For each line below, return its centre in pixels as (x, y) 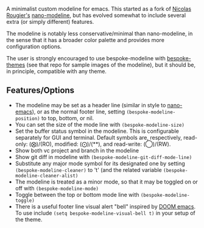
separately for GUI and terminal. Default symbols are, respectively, (99, 137)
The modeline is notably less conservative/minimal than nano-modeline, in (100, 34)
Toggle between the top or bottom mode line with (77, 194)
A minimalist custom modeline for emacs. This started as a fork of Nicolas (99, 9)
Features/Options (40, 91)
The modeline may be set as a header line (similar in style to (90, 105)
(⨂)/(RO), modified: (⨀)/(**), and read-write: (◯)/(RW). (100, 144)
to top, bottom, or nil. (68, 118)
